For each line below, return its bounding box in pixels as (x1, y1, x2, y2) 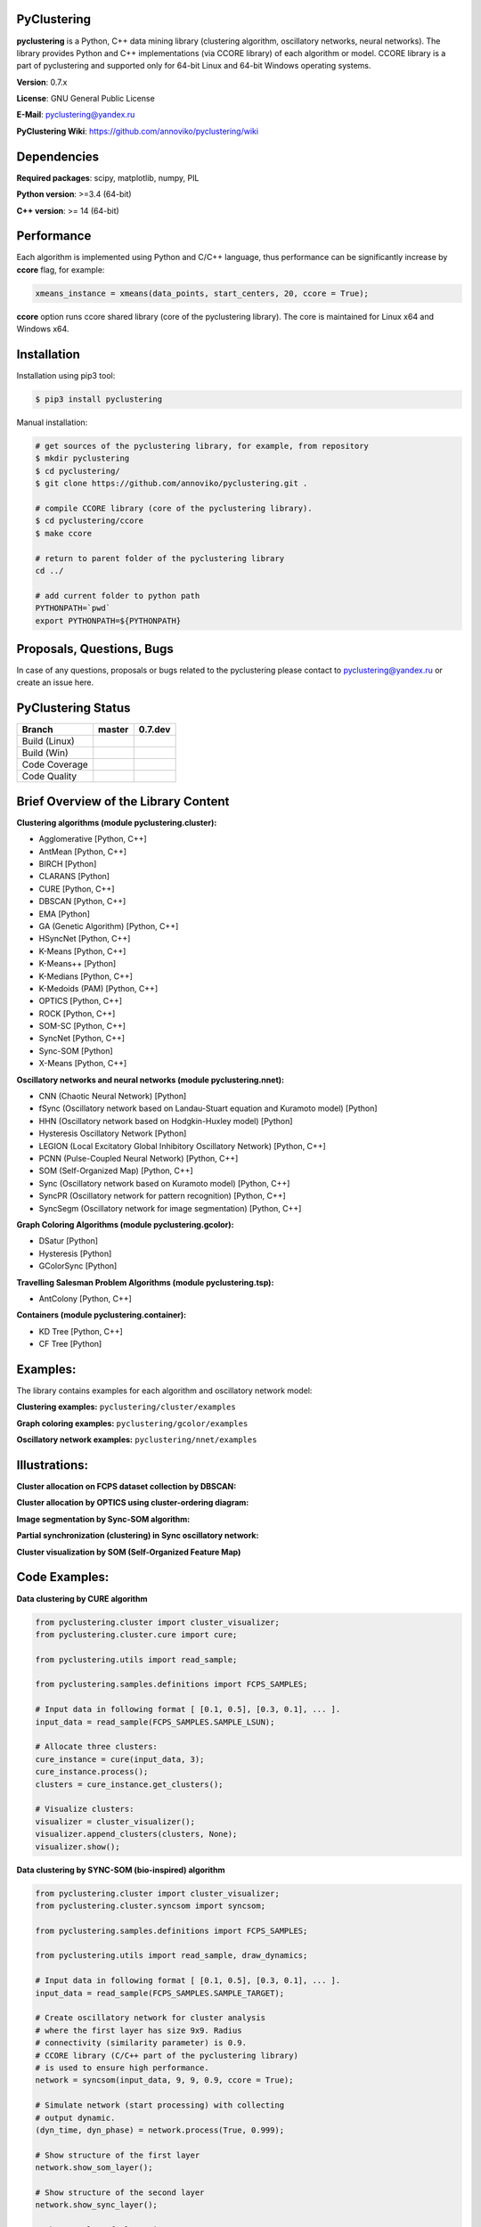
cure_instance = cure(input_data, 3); (35, 1754, 205, 1764)
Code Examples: (16, 1570, 110, 1585)
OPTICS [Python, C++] (38, 996, 123, 1007)
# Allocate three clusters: (35, 1742, 158, 1752)
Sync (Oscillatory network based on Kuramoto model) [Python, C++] (38, 1178, 290, 1188)
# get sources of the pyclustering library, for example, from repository (35, 441, 370, 452)
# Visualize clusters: (35, 1804, 135, 1815)
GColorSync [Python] (38, 1260, 118, 1271)
